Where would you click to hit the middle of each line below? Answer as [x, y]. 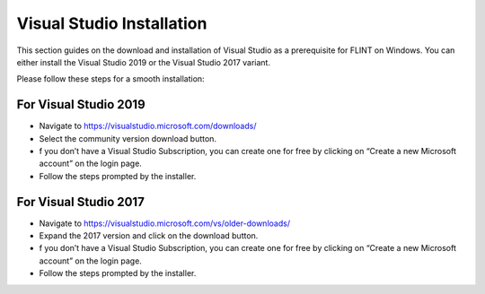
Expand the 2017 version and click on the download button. [149, 236]
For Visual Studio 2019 [81, 104]
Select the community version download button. [128, 138]
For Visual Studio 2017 [81, 202]
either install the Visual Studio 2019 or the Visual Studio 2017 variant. [144, 62]
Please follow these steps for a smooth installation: [111, 79]
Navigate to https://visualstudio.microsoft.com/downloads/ [148, 126]
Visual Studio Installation [112, 23]
